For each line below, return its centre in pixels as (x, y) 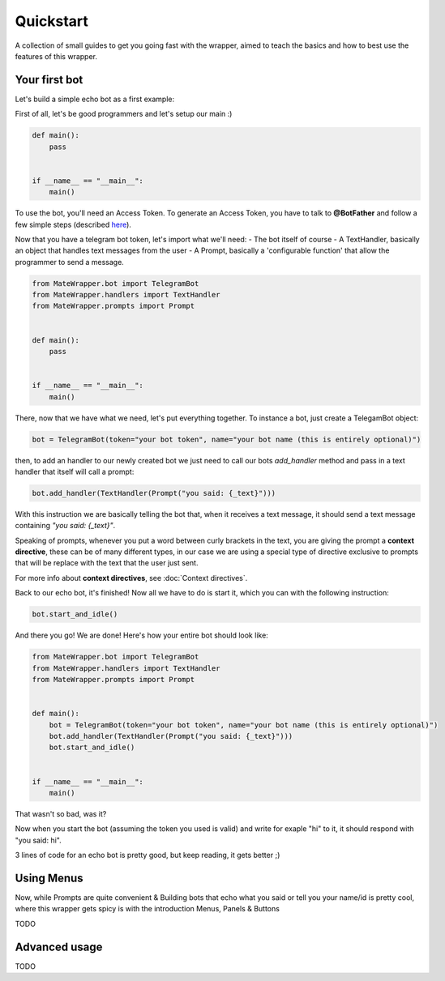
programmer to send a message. (70, 262)
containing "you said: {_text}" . (65, 526)
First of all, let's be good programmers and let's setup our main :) (124, 114)
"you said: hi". (38, 840)
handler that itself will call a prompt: (75, 471)
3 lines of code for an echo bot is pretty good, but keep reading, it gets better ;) (148, 855)
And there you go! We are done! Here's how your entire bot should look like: (142, 635)
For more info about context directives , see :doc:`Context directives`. (131, 578)
